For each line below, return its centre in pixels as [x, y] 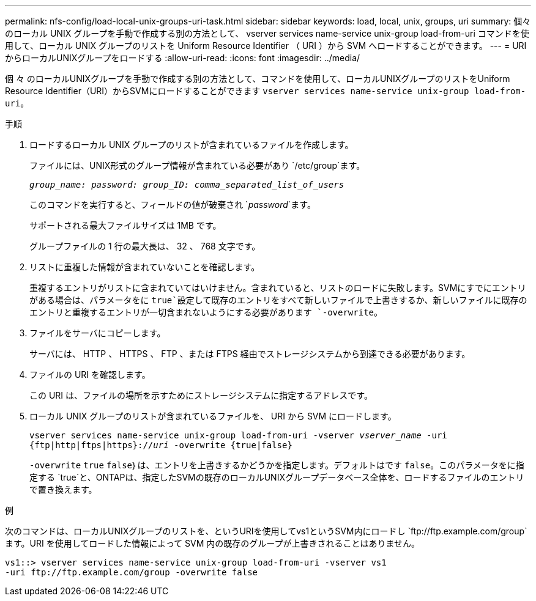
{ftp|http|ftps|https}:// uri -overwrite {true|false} [161, 445]
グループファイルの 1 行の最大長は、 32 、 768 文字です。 [145, 246]
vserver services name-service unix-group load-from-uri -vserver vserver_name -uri [238, 435]
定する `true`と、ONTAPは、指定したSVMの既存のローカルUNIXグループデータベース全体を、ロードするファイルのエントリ [277, 477]
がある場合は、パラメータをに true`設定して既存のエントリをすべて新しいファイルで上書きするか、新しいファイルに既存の [278, 300]
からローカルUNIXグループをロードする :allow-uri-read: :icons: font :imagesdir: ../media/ [183, 58]
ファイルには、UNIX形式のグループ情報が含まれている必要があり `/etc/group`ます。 [197, 165]
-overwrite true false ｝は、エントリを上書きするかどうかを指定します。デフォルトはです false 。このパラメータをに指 [277, 465]
